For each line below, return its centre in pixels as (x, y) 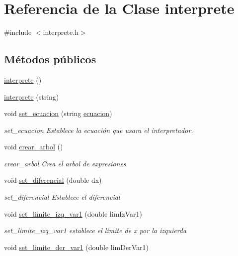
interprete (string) (32, 96)
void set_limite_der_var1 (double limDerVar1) (76, 247)
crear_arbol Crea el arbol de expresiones (65, 163)
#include (18, 32)
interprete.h (61, 32)
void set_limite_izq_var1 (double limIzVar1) (73, 213)
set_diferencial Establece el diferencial (62, 197)
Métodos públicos (50, 59)
